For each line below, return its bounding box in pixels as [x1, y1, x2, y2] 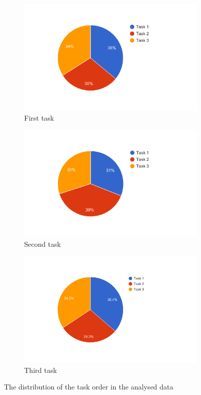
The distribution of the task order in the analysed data [4, 381, 173, 392]
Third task [24, 364, 57, 375]
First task [24, 113, 54, 123]
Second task [24, 239, 61, 249]
